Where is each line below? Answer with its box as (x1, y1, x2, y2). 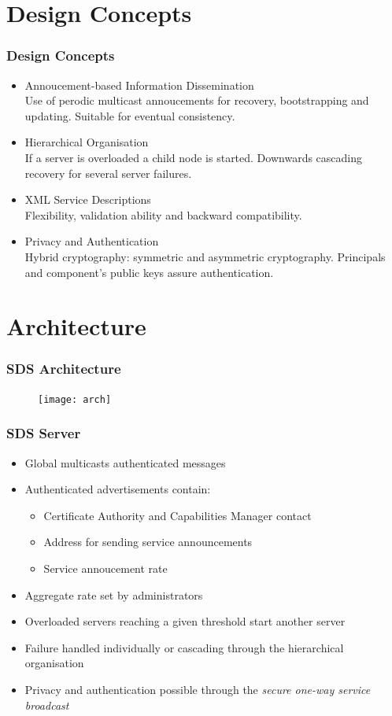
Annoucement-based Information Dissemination (24, 76, 254, 93)
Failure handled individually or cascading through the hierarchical (24, 639, 344, 655)
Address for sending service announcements (43, 533, 253, 550)
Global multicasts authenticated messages (24, 454, 226, 471)
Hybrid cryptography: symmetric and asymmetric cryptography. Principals (24, 248, 386, 264)
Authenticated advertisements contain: (24, 481, 211, 497)
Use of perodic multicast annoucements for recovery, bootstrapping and (24, 92, 369, 109)
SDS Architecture (6, 359, 121, 378)
